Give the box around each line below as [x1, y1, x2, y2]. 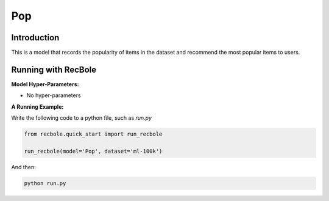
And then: [11, 163, 36, 170]
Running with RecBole [11, 64, 97, 75]
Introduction [11, 32, 60, 43]
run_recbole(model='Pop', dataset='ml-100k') [24, 147, 163, 155]
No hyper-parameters [26, 92, 82, 99]
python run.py [24, 180, 66, 186]
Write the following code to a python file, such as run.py [11, 114, 152, 122]
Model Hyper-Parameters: [11, 80, 79, 88]
